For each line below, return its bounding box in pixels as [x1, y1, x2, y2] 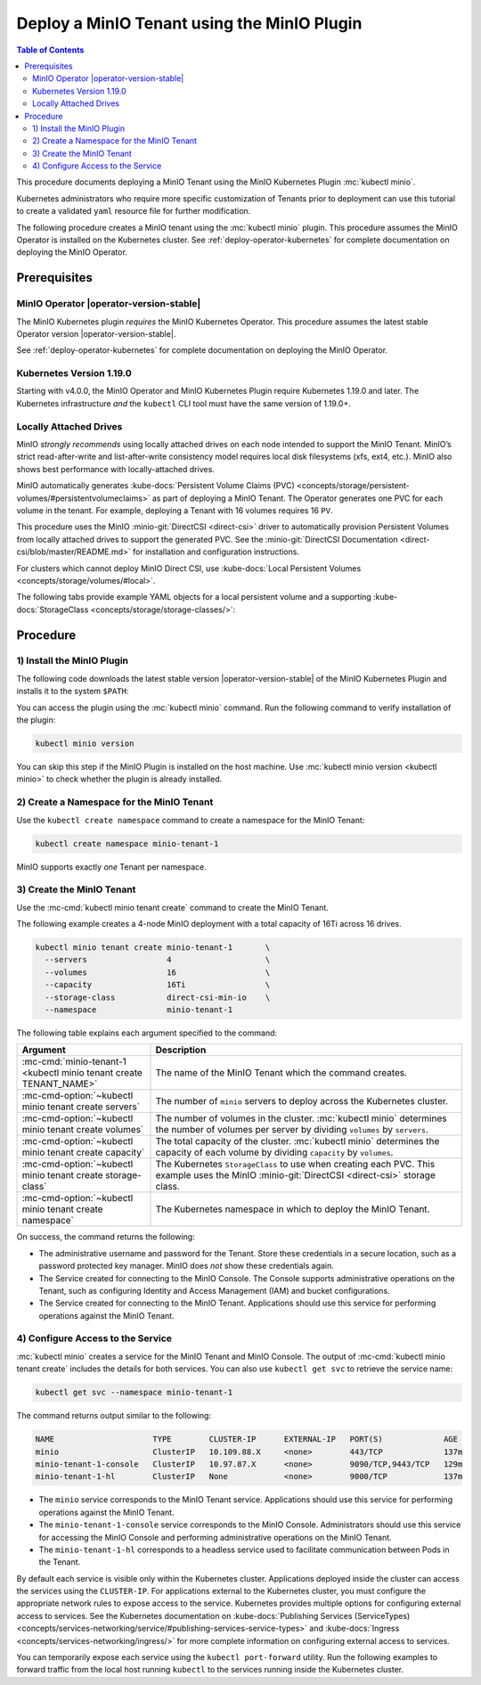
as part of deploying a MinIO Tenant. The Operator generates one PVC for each [151, 493, 444, 503]
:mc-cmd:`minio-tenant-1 [21, 1056, 126, 1068]
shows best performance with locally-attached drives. [16, 463, 216, 474]
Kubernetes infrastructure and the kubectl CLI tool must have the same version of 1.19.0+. [16, 397, 351, 409]
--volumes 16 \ [45, 967, 271, 977]
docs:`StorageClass [16, 604, 89, 615]
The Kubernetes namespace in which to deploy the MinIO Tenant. [155, 1203, 430, 1215]
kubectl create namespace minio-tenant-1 [35, 838, 219, 848]
